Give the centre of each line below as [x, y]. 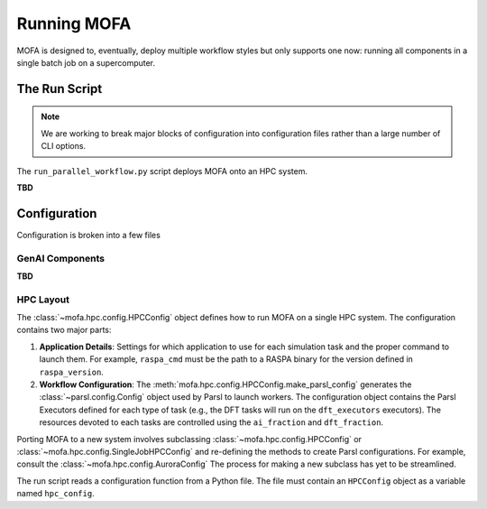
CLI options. [63, 146]
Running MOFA [74, 23]
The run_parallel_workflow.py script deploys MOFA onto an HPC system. [162, 171]
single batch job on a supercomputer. [86, 62]
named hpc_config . [55, 494]
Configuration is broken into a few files [89, 235]
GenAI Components [61, 258]
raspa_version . [71, 372]
